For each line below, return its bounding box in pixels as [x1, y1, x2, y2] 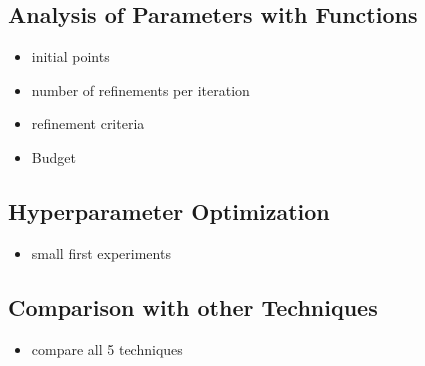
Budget [31, 146, 76, 167]
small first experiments [31, 242, 171, 263]
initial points [31, 46, 110, 67]
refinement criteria [31, 113, 145, 134]
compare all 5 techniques [31, 338, 183, 359]
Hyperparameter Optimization [8, 195, 330, 226]
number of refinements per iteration [31, 79, 250, 100]
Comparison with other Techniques [8, 291, 378, 322]
